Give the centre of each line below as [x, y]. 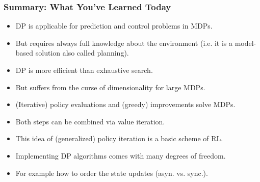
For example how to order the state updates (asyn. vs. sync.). [112, 173]
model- [245, 43]
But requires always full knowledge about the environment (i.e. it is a [124, 43]
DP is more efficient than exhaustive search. [84, 70]
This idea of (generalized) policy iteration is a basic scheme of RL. [119, 138]
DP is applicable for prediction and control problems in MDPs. [114, 26]
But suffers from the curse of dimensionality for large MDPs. [110, 87]
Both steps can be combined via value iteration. [90, 121]
